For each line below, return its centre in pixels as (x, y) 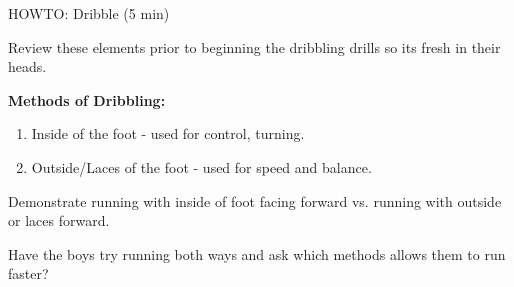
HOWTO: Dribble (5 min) (89, 13)
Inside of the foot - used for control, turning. (168, 133)
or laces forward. (59, 220)
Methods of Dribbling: (87, 99)
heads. (27, 66)
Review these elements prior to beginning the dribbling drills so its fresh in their (254, 46)
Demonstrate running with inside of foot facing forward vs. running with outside (255, 200)
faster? (28, 273)
